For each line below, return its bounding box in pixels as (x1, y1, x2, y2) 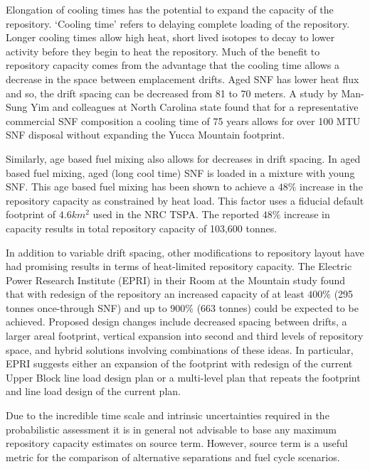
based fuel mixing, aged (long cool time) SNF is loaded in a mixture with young (6, 165, 355, 180)
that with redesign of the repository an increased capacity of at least (6, 286, 305, 301)
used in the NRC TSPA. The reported (92, 207, 260, 222)
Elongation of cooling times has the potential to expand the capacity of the (6, 2, 334, 16)
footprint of (6, 207, 56, 222)
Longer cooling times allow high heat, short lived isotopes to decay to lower (6, 30, 335, 45)
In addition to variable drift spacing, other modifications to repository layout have (6, 244, 364, 259)
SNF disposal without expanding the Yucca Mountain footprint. (6, 127, 285, 142)
